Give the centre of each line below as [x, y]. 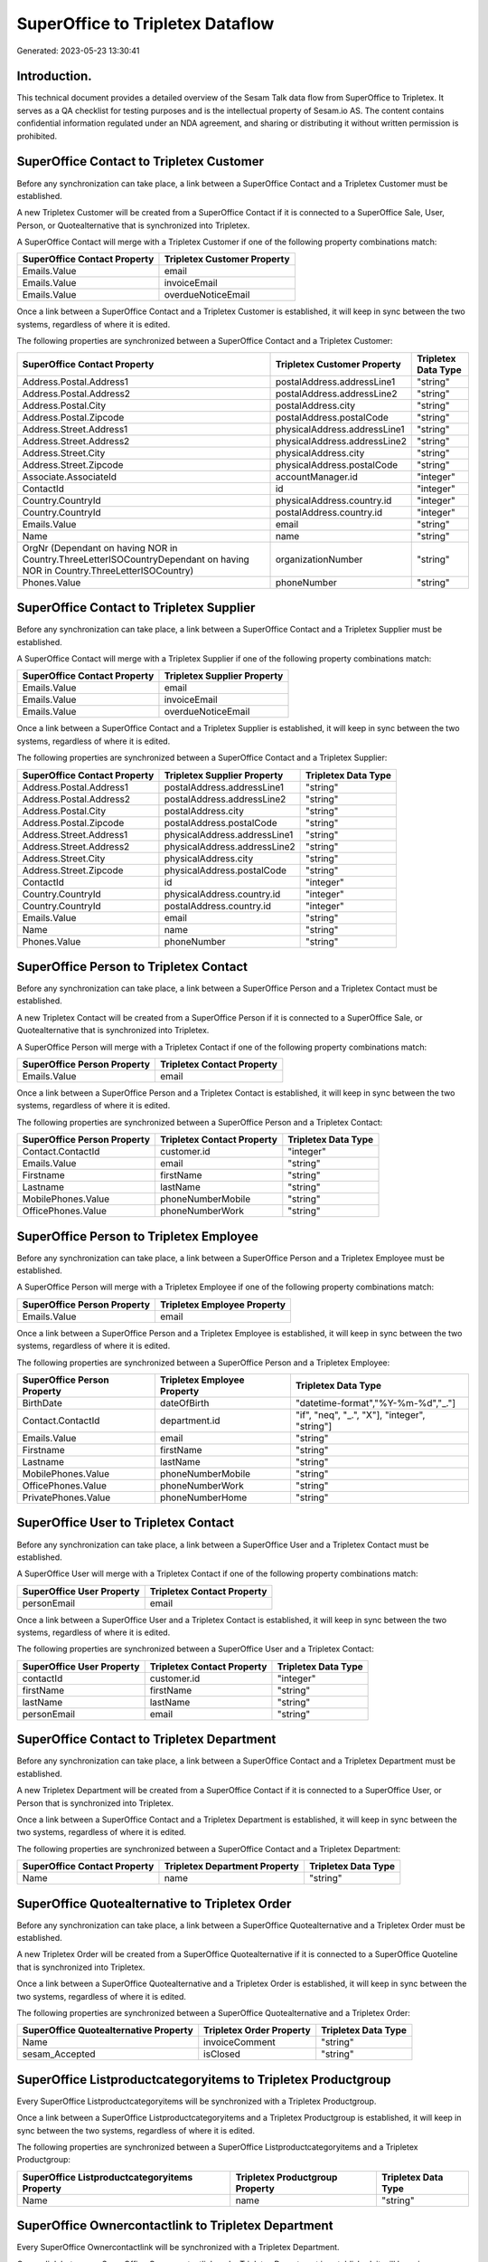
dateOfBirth [184, 1403]
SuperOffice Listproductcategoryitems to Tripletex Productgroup [204, 2080]
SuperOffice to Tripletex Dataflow [145, 24]
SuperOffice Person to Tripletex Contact [132, 967]
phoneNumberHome [203, 1497]
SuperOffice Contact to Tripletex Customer [140, 162]
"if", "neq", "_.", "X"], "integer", [360, 1415]
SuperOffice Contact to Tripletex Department [146, 1739]
